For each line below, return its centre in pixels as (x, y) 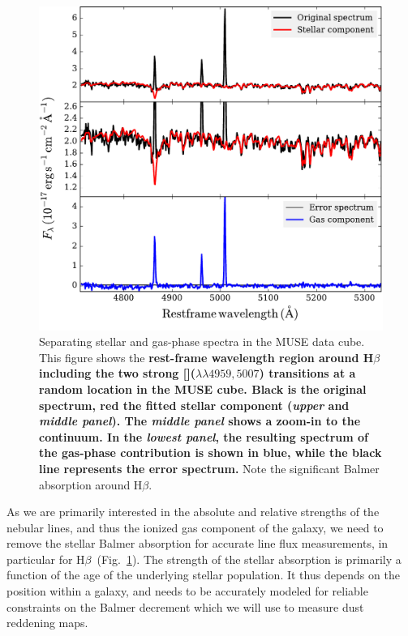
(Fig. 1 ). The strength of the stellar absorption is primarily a (249, 559)
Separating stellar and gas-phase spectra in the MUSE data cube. (202, 341)
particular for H (46, 559)
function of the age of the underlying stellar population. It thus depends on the (203, 575)
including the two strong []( (117, 373)
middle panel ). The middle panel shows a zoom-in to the (200, 421)
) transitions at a (307, 373)
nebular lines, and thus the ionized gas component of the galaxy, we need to (195, 527)
